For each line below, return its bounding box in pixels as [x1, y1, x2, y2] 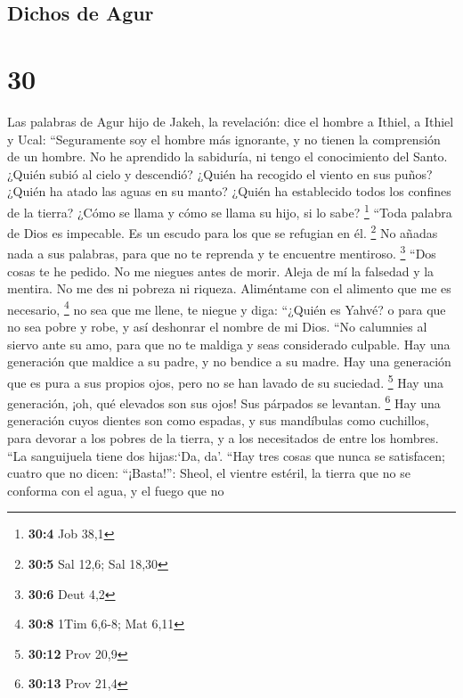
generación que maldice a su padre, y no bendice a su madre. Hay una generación [7, 352, 451, 371]
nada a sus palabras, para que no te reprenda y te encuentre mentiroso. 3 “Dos [7, 242, 436, 263]
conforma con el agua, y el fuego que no [7, 480, 224, 499]
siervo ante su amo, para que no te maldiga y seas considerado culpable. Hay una [7, 334, 451, 353]
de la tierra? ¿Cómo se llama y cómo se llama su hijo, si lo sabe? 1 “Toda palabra [7, 200, 452, 221]
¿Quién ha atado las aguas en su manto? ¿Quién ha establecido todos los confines [7, 182, 451, 201]
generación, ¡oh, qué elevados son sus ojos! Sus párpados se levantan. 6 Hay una [7, 391, 441, 412]
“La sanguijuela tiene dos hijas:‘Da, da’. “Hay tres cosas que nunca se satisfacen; [7, 446, 445, 464]
